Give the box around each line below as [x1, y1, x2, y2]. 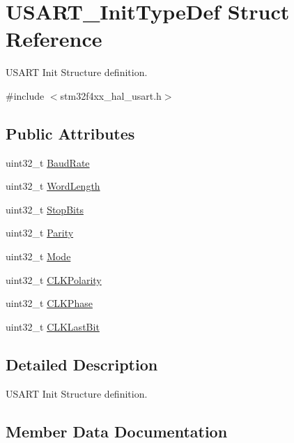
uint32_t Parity [6, 225, 74, 240]
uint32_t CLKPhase [6, 296, 93, 310]
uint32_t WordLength [6, 179, 100, 193]
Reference [6, 24, 102, 53]
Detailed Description [6, 353, 158, 375]
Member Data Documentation [6, 420, 228, 442]
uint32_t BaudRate [6, 155, 90, 170]
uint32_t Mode [6, 249, 71, 264]
